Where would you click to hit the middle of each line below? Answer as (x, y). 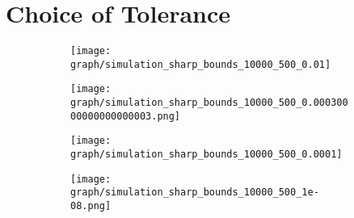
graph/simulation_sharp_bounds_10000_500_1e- (195, 193)
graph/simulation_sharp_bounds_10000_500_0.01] (201, 64)
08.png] (91, 206)
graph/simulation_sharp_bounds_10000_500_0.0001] (206, 155)
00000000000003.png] (126, 116)
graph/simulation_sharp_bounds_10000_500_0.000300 (209, 103)
